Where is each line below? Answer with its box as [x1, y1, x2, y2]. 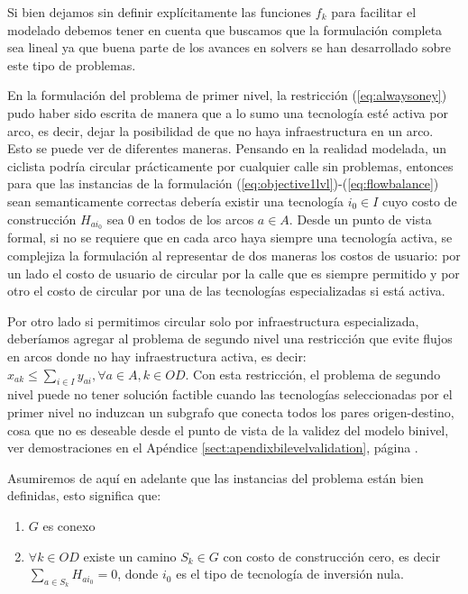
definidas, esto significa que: [7, 486, 161, 505]
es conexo [42, 516, 96, 535]
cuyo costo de [382, 191, 457, 210]
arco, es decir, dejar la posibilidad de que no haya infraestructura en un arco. [7, 121, 434, 140]
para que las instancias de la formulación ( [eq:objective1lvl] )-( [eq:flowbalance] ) [7, 174, 439, 193]
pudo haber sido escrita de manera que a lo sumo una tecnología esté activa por [7, 103, 448, 122]
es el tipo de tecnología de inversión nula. [176, 564, 404, 583]
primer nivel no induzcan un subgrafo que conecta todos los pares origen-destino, [7, 402, 454, 421]
